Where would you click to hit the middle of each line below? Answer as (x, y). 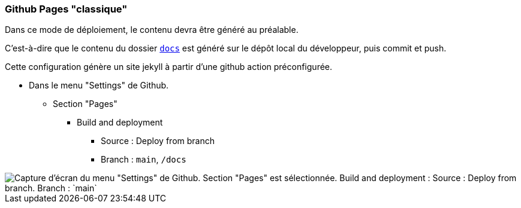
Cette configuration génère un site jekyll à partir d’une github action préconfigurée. (169, 67)
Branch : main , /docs (144, 160)
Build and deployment (120, 123)
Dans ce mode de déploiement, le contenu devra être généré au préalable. (152, 30)
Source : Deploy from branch (158, 141)
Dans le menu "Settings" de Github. (99, 85)
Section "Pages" (85, 104)
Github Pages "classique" (66, 9)
